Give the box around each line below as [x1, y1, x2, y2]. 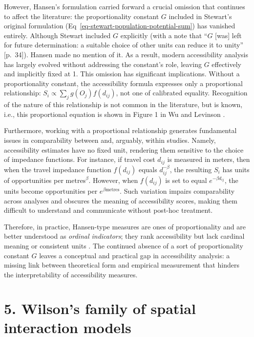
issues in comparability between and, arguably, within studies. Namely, [4, 135, 216, 145]
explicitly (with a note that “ [120, 30, 208, 40]
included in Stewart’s [169, 11, 232, 21]
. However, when [88, 175, 138, 185]
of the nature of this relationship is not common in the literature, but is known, [4, 99, 243, 110]
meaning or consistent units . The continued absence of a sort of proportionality [4, 240, 243, 250]
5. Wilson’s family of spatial [4, 298, 196, 318]
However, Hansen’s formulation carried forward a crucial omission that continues [4, 1, 245, 11]
